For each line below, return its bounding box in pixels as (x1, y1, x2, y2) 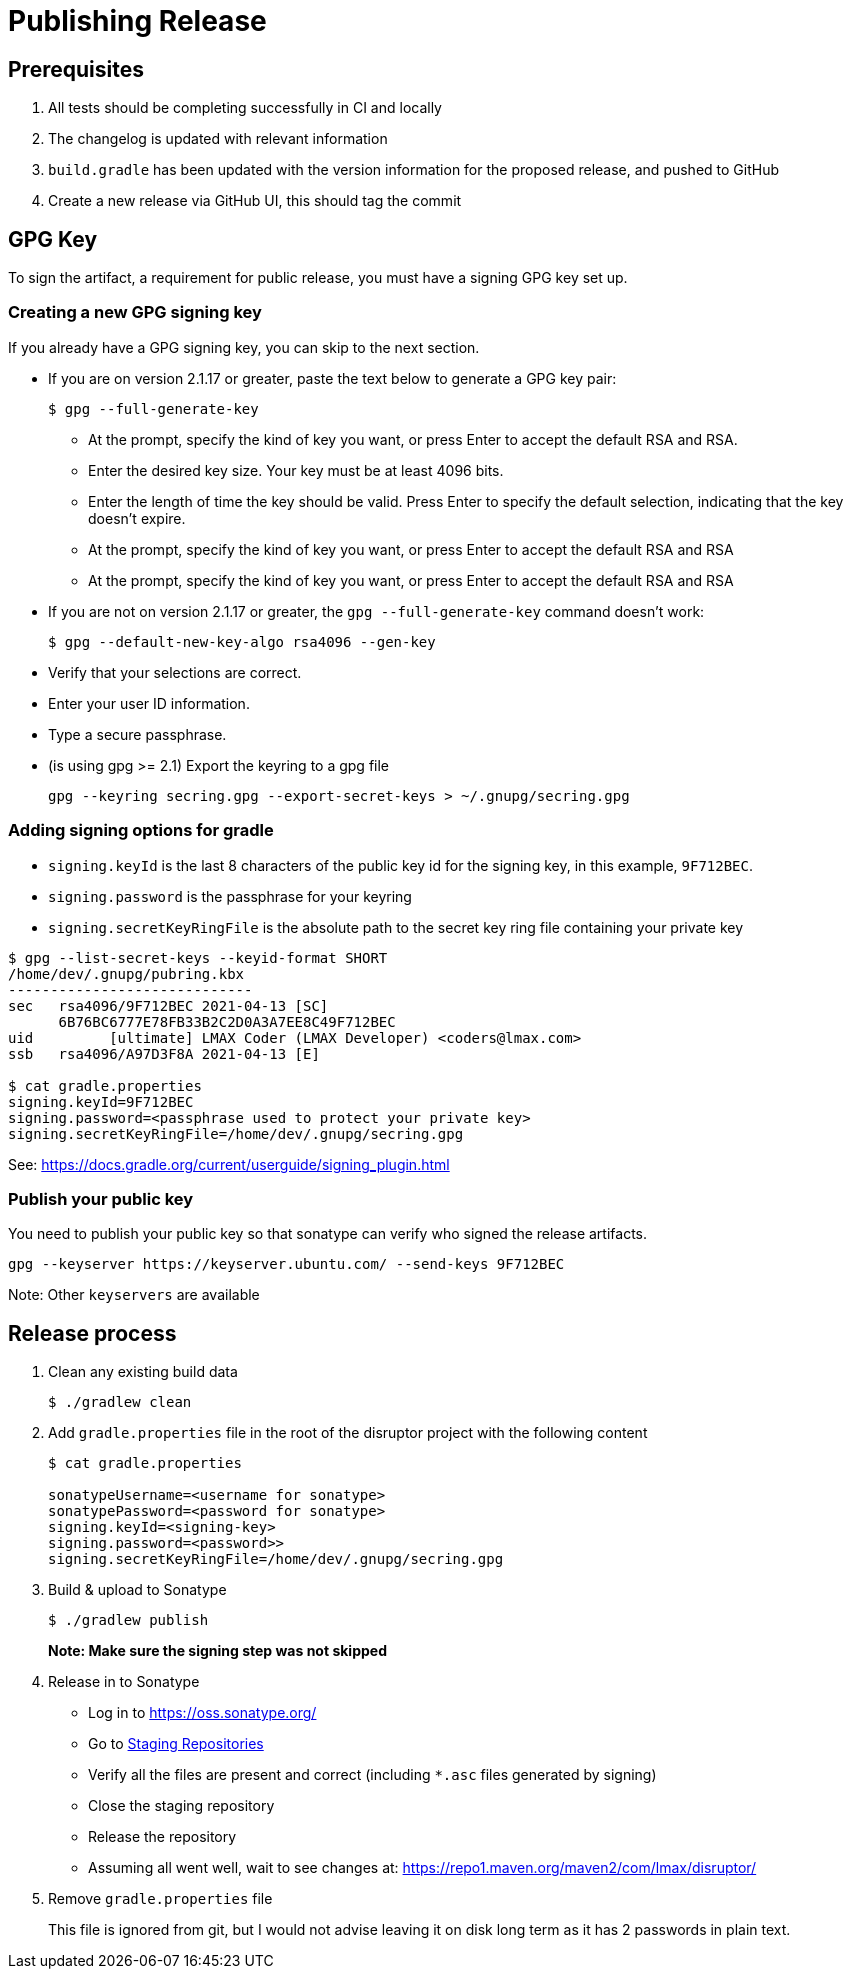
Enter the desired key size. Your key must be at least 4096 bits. (88, 461, 504, 479)
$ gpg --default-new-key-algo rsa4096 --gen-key (48, 633, 436, 650)
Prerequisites (8, 56, 144, 82)
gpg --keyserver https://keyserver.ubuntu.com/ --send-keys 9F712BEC (8, 1256, 565, 1273)
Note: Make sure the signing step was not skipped (48, 1642, 387, 1660)
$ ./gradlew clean (48, 1394, 192, 1411)
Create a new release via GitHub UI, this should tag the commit (48, 192, 462, 210)
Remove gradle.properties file (48, 1890, 273, 1908)
